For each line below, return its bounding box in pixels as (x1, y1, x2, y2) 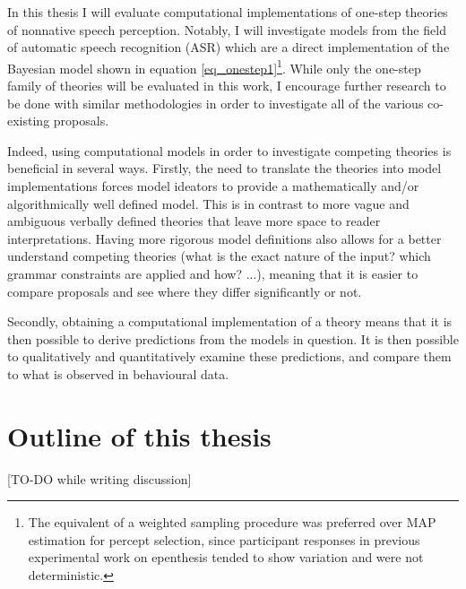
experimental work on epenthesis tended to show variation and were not (28, 548, 424, 567)
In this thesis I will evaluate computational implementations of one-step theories (7, 3, 448, 21)
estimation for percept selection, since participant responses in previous (28, 530, 420, 549)
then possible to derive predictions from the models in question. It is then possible (7, 329, 459, 348)
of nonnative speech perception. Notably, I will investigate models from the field (7, 20, 446, 39)
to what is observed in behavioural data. (7, 364, 229, 383)
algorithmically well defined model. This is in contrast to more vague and (7, 194, 410, 212)
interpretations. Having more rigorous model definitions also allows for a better (7, 229, 442, 247)
